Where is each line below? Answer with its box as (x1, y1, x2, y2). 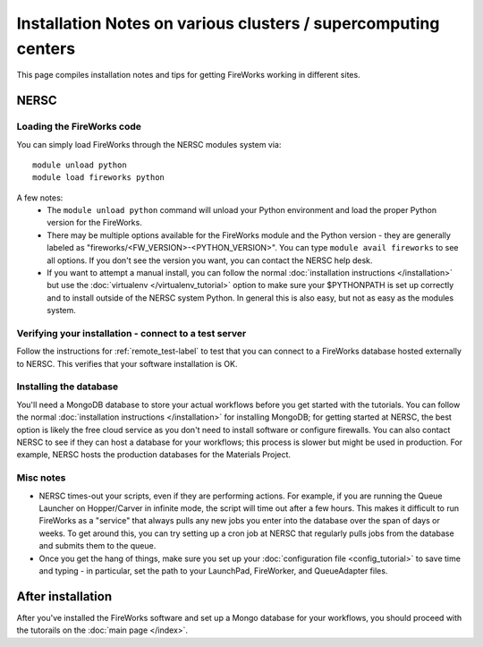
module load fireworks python (32, 173, 165, 183)
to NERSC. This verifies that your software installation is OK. (16, 358, 238, 369)
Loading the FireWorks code (16, 121, 142, 133)
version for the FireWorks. (47, 217, 142, 228)
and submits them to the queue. (38, 541, 157, 551)
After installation (16, 589, 112, 604)
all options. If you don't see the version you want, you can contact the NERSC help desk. (47, 255, 373, 266)
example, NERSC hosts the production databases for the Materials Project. (16, 449, 291, 460)
